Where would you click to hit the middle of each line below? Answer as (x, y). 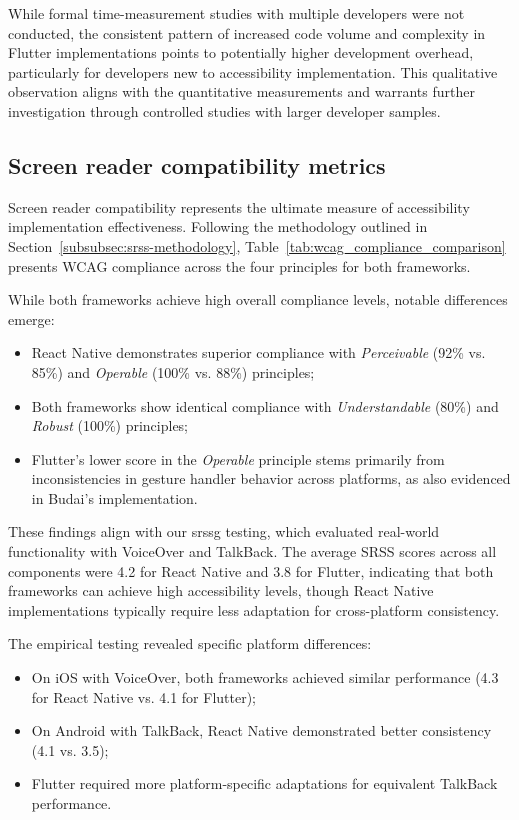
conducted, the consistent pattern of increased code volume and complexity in (247, 32)
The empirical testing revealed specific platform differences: (190, 643)
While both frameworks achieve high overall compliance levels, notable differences (258, 299)
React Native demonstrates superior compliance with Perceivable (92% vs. (258, 352)
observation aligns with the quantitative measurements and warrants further (241, 91)
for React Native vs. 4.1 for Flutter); (143, 696)
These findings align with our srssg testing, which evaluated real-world (224, 531)
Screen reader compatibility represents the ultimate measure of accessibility (239, 206)
